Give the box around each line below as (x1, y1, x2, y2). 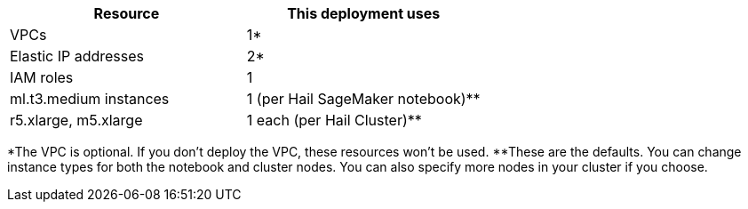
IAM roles (10, 68, 74, 86)
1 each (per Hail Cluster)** (246, 111, 422, 129)
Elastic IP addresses (10, 47, 145, 65)
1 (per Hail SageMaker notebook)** (246, 90, 481, 108)
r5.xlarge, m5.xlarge (10, 111, 143, 129)
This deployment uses (287, 4, 441, 22)
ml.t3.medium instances (10, 90, 170, 108)
